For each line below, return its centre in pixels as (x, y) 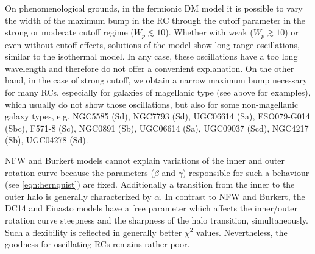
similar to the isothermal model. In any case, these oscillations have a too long (151, 56)
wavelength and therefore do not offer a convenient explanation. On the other (150, 68)
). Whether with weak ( (209, 32)
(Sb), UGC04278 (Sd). (47, 140)
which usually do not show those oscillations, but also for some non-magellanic (152, 104)
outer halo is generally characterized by (78, 196)
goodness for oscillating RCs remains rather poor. (97, 244)
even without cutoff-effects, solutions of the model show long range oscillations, (152, 44)
